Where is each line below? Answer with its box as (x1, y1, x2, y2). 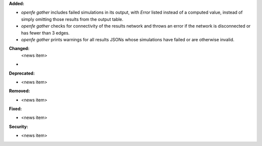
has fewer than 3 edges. (21, 30, 70, 36)
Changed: (9, 46, 30, 51)
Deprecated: (9, 70, 35, 76)
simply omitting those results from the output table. (21, 16, 124, 22)
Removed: (9, 88, 30, 94)
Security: (9, 124, 29, 130)
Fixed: (9, 106, 22, 112)
